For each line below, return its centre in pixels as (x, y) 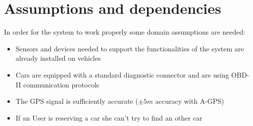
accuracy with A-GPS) (190, 101)
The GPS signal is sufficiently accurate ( (77, 101)
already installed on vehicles (58, 58)
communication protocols (61, 84)
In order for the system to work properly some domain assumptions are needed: (125, 32)
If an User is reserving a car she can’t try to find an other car (109, 117)
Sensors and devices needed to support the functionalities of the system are (130, 48)
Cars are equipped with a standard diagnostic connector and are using (122, 74)
